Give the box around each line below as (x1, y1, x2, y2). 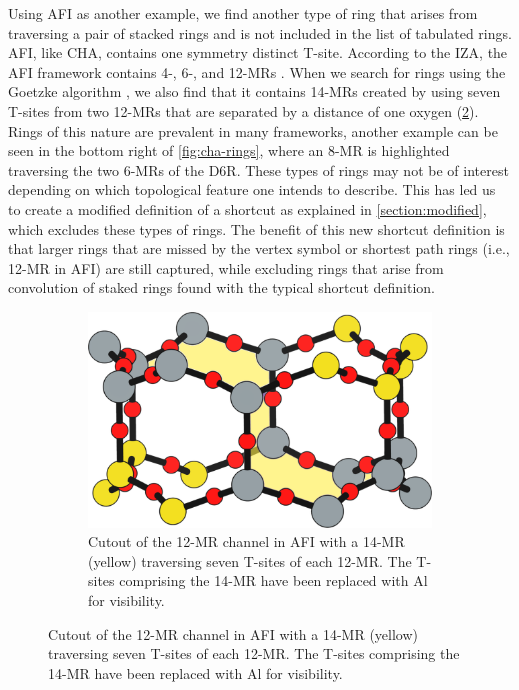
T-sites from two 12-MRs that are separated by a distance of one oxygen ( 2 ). (8, 100, 479, 121)
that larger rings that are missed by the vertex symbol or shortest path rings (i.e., (8, 238, 510, 259)
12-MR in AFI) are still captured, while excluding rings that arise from (8, 257, 444, 278)
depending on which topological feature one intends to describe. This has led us (8, 179, 496, 200)
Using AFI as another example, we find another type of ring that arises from (8, 3, 478, 23)
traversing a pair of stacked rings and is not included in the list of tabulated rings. (8, 22, 512, 43)
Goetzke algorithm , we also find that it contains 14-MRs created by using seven (8, 81, 501, 102)
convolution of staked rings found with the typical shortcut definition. (8, 277, 435, 298)
